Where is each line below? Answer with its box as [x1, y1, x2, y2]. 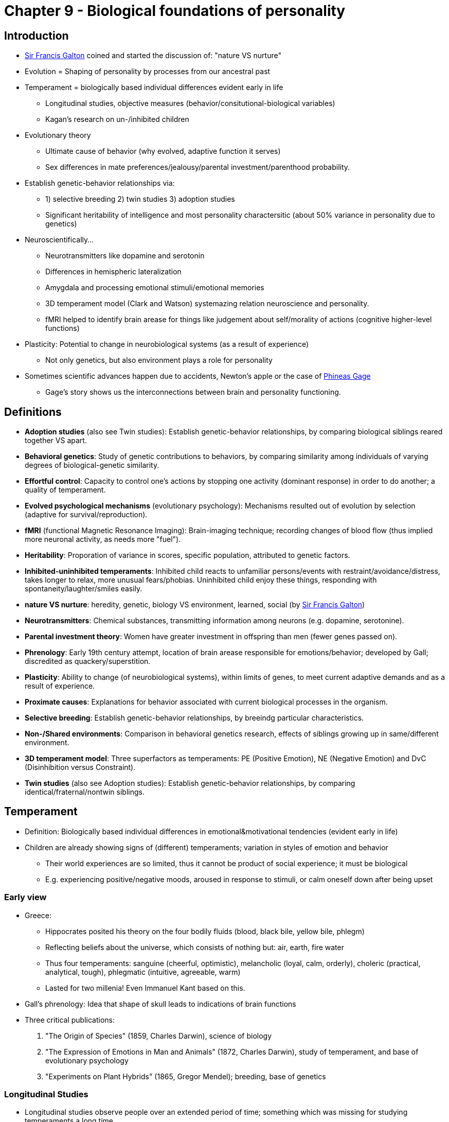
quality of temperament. [25, 485, 106, 495]
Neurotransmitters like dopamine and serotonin [45, 251, 205, 260]
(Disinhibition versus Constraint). [25, 763, 136, 772]
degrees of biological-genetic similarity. [25, 461, 159, 470]
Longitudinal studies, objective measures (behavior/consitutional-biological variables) [45, 99, 335, 108]
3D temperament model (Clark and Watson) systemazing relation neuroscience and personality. [45, 299, 369, 308]
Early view [4, 892, 47, 903]
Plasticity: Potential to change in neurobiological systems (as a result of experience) [25, 340, 309, 349]
